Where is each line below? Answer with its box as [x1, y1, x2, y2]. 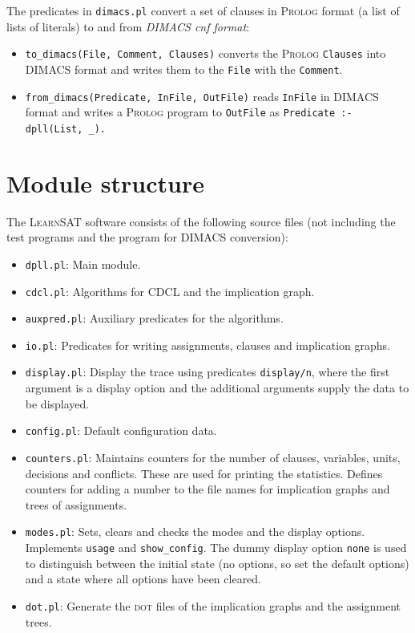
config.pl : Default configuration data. [25, 422, 217, 439]
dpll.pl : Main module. [25, 255, 141, 272]
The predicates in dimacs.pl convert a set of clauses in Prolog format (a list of [6, 2, 400, 18]
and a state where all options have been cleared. [25, 570, 262, 587]
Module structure [6, 166, 204, 199]
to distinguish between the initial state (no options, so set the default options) [25, 554, 409, 571]
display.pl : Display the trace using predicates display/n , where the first [25, 363, 390, 380]
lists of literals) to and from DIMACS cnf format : [6, 18, 250, 34]
